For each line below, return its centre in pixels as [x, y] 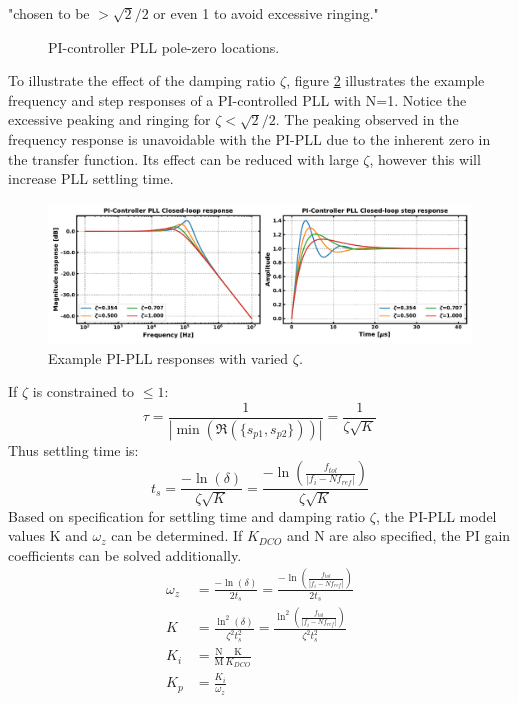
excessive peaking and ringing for [109, 119]
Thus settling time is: [73, 449]
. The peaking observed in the [367, 119]
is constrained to [83, 391]
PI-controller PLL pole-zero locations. [164, 46]
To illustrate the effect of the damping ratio [142, 80]
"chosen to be [49, 13]
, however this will [425, 158]
